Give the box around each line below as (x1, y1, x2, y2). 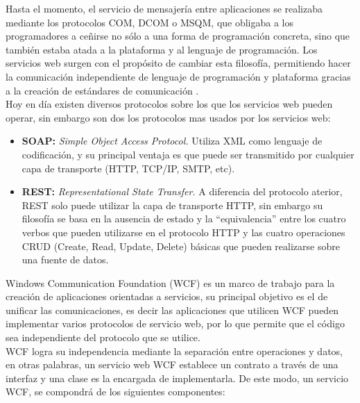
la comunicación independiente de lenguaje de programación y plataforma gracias (6, 69, 351, 83)
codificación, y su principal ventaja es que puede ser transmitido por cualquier (22, 147, 354, 161)
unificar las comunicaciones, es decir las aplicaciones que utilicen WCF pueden (6, 302, 339, 317)
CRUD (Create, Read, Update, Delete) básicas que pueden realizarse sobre (22, 238, 340, 253)
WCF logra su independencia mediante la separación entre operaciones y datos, (6, 343, 343, 358)
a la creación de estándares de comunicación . (6, 83, 199, 97)
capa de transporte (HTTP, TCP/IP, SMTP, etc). (22, 161, 235, 175)
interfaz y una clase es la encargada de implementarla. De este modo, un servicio (6, 370, 349, 385)
